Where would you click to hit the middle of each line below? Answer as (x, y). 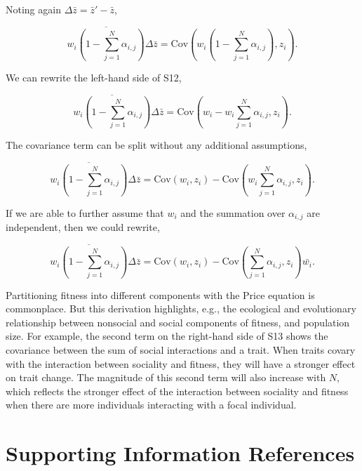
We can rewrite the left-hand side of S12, (94, 77)
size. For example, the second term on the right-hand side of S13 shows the (167, 336)
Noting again (33, 9)
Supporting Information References (180, 453)
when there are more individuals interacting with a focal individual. (151, 405)
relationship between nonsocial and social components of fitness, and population (178, 322)
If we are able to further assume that (85, 212)
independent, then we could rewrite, (83, 227)
